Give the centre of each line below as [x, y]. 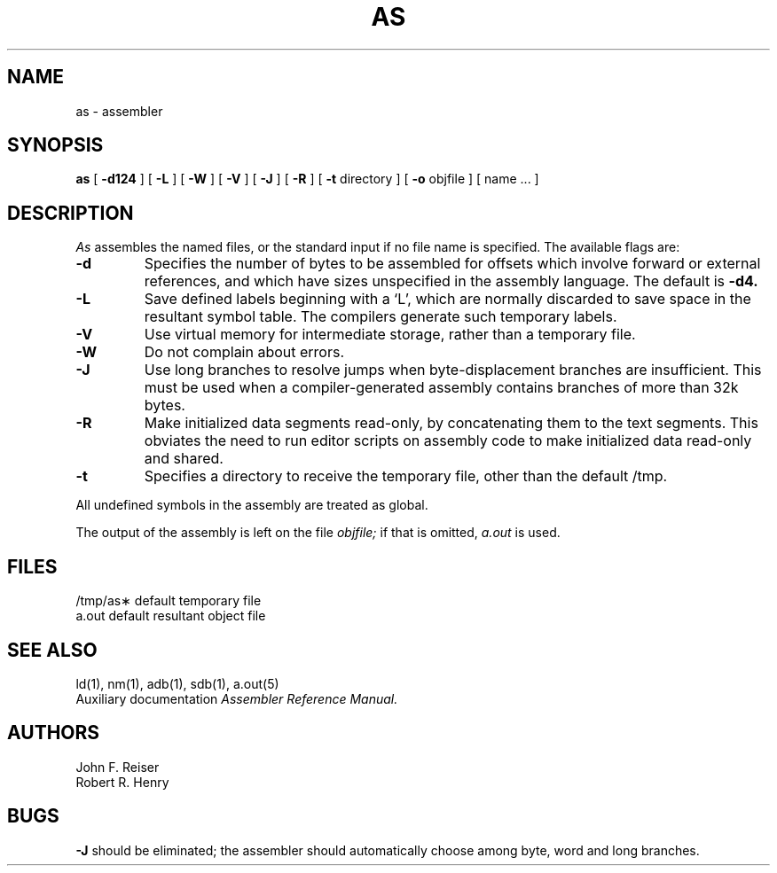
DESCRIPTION [71, 213]
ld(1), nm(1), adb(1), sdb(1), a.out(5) [177, 683]
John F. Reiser [118, 767]
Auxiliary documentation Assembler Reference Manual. [237, 698]
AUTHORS [54, 733]
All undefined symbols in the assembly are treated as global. [252, 505]
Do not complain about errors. [244, 352]
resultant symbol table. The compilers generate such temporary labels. [381, 317]
